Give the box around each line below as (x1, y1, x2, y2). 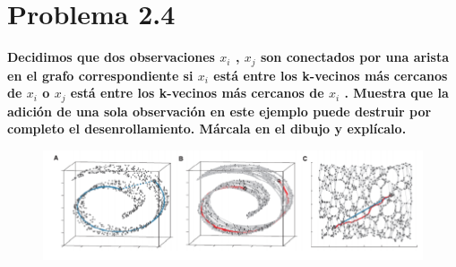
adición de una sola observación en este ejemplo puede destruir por (7, 101, 432, 120)
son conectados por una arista (260, 47, 450, 66)
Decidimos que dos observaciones (7, 47, 215, 66)
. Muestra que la (344, 83, 449, 102)
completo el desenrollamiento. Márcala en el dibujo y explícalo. (7, 119, 407, 138)
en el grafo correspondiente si (7, 65, 194, 84)
